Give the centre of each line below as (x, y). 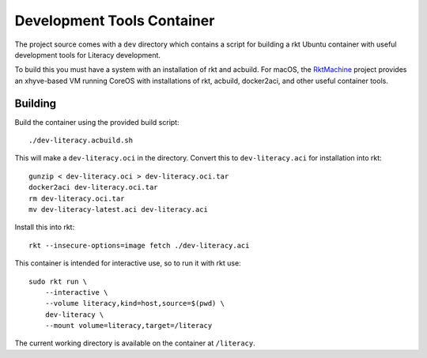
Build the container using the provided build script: (97, 122)
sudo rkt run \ (58, 281)
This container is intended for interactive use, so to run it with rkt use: (128, 263)
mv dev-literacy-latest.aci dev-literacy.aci (119, 209)
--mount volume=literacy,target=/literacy (128, 326)
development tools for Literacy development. (88, 55)
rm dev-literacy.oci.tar (77, 198)
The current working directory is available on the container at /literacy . (135, 343)
